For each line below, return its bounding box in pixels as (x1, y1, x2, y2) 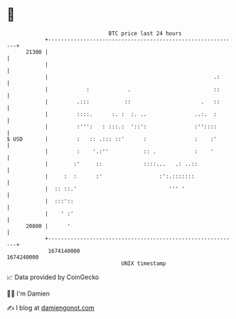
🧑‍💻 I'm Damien (6, 289, 50, 298)
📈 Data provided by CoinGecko (6, 273, 100, 281)
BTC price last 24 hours (108, 30, 182, 37)
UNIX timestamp (121, 259, 166, 267)
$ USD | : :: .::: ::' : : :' (6, 135, 218, 143)
